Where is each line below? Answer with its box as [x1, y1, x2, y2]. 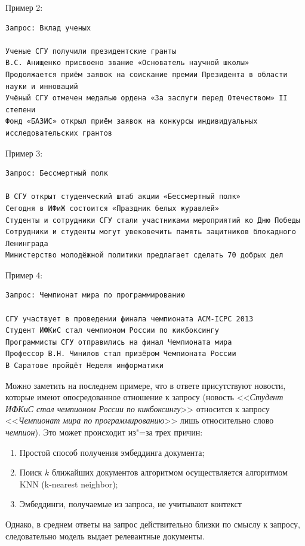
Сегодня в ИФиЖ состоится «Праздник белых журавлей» [5, 204, 219, 213]
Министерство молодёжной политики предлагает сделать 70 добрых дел [5, 251, 284, 260]
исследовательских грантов [5, 128, 112, 137]
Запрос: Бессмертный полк [5, 169, 108, 178]
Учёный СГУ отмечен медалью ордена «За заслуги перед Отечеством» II [5, 94, 288, 103]
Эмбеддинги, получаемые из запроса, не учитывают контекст [19, 498, 242, 510]
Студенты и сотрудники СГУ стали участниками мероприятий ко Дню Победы [5, 216, 300, 225]
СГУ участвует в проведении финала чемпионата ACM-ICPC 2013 [5, 314, 254, 323]
